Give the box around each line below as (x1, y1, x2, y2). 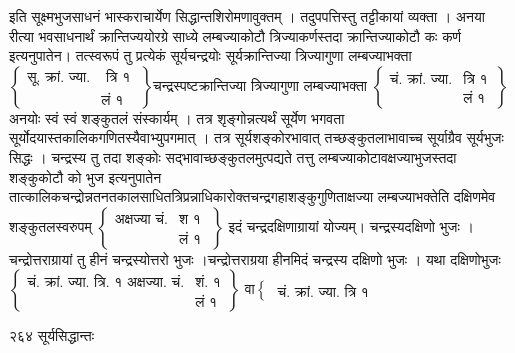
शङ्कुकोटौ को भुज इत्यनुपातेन (9, 166, 162, 187)
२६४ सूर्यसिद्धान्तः (9, 325, 95, 346)
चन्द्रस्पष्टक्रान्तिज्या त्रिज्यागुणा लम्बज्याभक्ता (153, 74, 367, 95)
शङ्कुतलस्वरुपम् (9, 215, 92, 236)
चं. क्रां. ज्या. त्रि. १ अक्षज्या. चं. (27, 275, 185, 290)
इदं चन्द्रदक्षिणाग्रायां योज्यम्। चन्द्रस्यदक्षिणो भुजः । (228, 215, 474, 236)
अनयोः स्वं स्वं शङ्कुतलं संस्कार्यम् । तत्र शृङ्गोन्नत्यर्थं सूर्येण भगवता (9, 107, 345, 128)
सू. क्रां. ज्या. (27, 70, 91, 85)
